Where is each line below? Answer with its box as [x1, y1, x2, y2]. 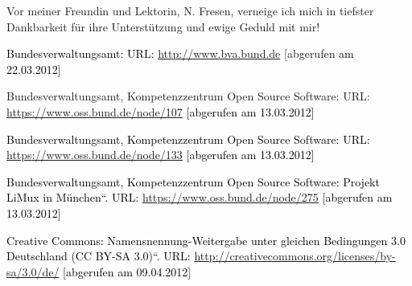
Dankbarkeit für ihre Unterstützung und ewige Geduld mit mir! [6, 18, 320, 35]
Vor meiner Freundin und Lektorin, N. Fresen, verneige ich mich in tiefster [6, 2, 374, 18]
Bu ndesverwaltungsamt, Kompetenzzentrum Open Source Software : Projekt [6, 173, 380, 190]
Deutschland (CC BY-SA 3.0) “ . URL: [6, 247, 191, 264]
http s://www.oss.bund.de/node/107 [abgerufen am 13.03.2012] [6, 103, 315, 120]
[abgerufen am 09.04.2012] [63, 263, 192, 280]
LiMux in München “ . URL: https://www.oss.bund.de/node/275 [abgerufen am [6, 189, 393, 206]
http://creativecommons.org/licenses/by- [194, 247, 396, 264]
